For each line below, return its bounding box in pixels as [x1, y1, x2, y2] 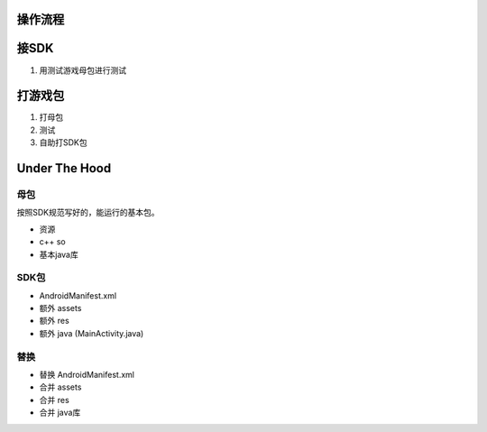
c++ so [39, 236, 67, 247]
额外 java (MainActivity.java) [39, 327, 144, 338]
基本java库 [39, 249, 78, 260]
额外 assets [39, 303, 82, 314]
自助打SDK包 [39, 137, 87, 148]
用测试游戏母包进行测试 [39, 64, 126, 76]
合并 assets [39, 381, 82, 392]
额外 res [39, 316, 69, 326]
